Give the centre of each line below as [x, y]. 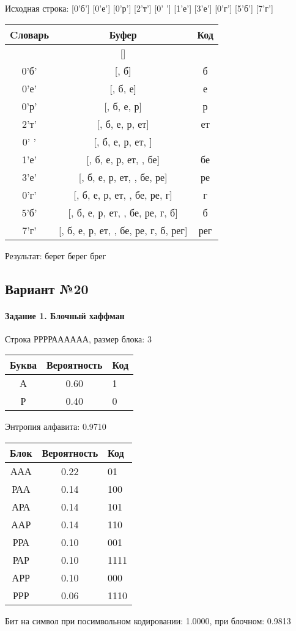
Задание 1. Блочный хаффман [65, 315]
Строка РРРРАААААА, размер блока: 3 [78, 338]
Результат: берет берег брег [56, 255]
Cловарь [29, 34]
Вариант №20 [47, 288]
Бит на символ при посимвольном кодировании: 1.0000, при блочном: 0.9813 [148, 620]
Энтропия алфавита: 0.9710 [56, 426]
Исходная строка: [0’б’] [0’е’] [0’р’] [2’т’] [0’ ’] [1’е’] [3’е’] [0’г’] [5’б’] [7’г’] [139, 8]
